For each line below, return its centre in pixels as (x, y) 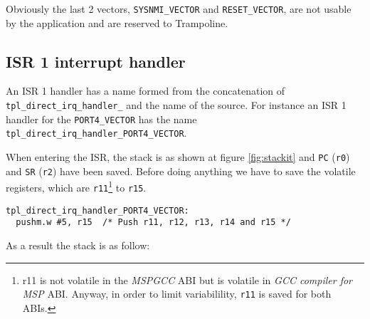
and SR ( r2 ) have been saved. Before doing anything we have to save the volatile (181, 171)
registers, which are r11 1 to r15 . (76, 186)
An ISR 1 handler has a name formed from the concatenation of (145, 91)
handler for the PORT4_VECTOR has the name (101, 119)
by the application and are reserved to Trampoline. (117, 22)
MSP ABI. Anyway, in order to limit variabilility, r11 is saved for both (177, 294)
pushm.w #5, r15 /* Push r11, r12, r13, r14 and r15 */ (153, 223)
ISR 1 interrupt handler (96, 61)
